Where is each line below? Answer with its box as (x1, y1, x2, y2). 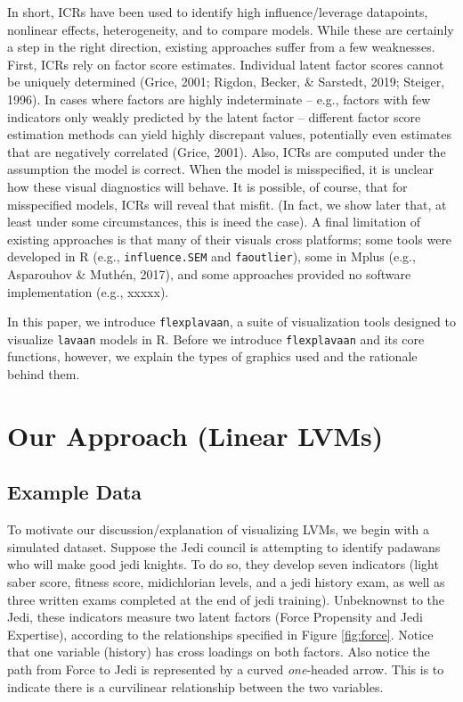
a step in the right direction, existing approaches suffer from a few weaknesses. (7, 37, 435, 56)
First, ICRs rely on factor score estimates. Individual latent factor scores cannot (7, 54, 444, 73)
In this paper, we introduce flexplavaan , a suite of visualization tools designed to (7, 312, 456, 331)
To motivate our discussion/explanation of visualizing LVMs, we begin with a (7, 520, 429, 539)
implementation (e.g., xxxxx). (7, 282, 169, 301)
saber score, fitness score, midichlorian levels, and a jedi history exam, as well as (7, 573, 445, 591)
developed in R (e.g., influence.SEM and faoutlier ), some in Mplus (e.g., (7, 247, 416, 266)
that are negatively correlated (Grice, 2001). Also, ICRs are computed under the (7, 142, 446, 161)
